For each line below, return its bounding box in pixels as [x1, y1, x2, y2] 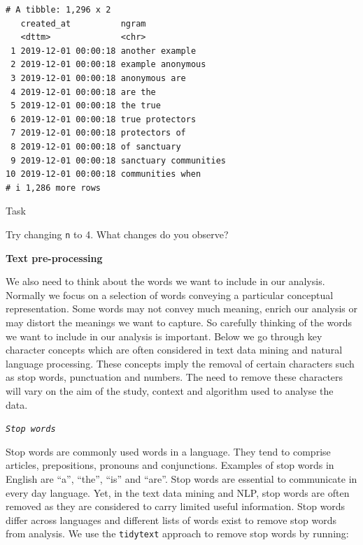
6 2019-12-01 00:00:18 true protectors [10, 114, 197, 124]
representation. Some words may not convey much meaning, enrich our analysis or [6, 301, 357, 316]
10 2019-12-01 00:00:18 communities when [6, 169, 201, 180]
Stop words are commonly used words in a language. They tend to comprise [6, 444, 331, 458]
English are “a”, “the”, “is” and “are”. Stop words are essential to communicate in [6, 471, 357, 486]
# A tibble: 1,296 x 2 [6, 5, 111, 15]
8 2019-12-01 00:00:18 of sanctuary [10, 141, 181, 152]
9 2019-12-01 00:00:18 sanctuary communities [10, 155, 226, 166]
